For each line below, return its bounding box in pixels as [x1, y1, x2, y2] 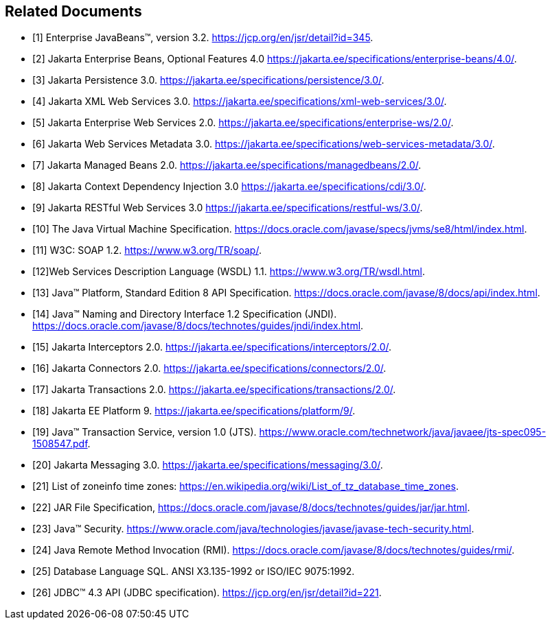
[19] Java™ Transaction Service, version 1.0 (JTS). [32, 426, 257, 438]
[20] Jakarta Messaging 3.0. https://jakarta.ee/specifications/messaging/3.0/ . [32, 459, 383, 471]
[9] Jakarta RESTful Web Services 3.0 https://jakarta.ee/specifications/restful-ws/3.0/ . [32, 202, 423, 214]
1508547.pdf [32, 438, 88, 450]
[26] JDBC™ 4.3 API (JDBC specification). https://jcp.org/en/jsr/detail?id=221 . [32, 587, 382, 599]
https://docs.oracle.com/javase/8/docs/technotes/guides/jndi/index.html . [32, 320, 364, 332]
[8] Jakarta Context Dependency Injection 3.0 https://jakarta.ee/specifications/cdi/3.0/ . [32, 180, 426, 193]
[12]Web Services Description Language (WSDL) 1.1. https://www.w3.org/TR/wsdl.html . [32, 266, 426, 278]
